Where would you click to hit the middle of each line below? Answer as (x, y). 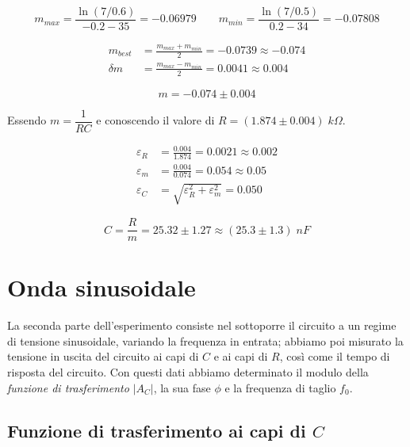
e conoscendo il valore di (155, 120)
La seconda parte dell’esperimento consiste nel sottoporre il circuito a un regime (202, 325)
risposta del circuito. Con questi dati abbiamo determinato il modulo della (188, 372)
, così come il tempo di (335, 356)
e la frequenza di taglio (280, 387)
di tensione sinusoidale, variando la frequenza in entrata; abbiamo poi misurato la (205, 340)
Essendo (27, 120)
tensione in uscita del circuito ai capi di (103, 356)
